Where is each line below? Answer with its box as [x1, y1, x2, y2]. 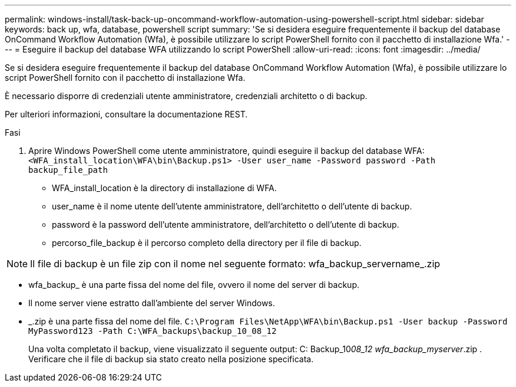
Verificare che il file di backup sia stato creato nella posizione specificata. [28, 354, 314, 364]
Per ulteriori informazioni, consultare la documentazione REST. [5, 109, 248, 119]
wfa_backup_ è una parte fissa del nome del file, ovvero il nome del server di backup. [28, 280, 359, 290]
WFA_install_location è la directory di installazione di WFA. [52, 183, 277, 193]
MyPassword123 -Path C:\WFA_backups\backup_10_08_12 [28, 326, 277, 336]
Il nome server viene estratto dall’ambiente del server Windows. [28, 298, 275, 308]
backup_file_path [28, 165, 108, 175]
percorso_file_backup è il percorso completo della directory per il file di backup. [52, 238, 362, 248]
